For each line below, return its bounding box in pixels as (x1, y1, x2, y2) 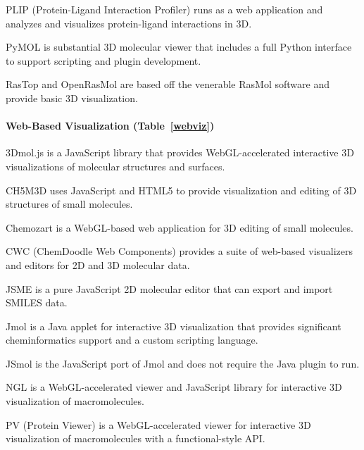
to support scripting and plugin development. (6, 53, 201, 68)
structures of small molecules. (6, 196, 133, 211)
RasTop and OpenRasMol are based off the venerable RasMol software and (6, 77, 330, 92)
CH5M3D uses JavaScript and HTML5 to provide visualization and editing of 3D (6, 182, 357, 197)
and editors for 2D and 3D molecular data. (6, 257, 190, 272)
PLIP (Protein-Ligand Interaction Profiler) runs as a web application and (6, 2, 323, 16)
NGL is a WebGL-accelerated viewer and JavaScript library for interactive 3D (6, 380, 342, 394)
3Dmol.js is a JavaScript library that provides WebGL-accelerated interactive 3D (6, 145, 354, 160)
